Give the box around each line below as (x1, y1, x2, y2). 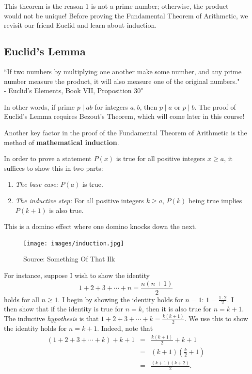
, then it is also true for (142, 304, 212, 314)
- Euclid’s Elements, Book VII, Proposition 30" (4, 85, 143, 96)
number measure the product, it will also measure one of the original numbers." (4, 76, 240, 86)
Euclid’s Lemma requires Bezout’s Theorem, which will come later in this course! (4, 111, 245, 121)
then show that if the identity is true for (4, 304, 124, 314)
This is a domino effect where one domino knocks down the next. (4, 221, 197, 231)
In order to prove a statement (4, 153, 92, 163)
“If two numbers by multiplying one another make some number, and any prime (4, 66, 241, 76)
